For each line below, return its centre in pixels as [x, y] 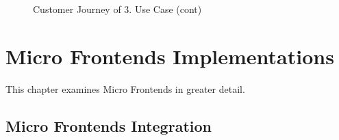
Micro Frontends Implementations [170, 56]
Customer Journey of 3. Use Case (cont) [117, 9]
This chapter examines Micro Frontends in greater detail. [125, 88]
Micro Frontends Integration [109, 125]
